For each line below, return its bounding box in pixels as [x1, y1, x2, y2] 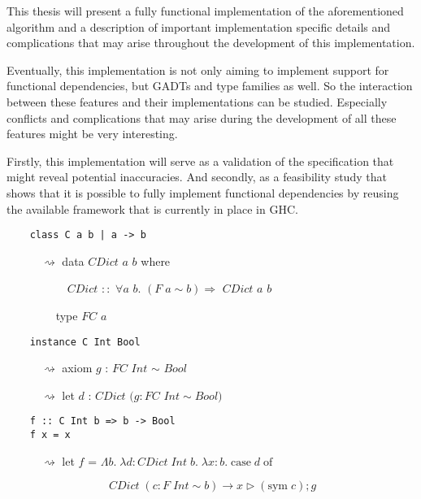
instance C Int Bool [29, 336, 141, 348]
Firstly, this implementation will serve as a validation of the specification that [7, 152, 394, 169]
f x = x [29, 429, 71, 441]
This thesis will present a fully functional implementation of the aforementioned [7, 2, 404, 19]
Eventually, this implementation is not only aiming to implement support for [7, 61, 389, 78]
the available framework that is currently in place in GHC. [7, 200, 298, 217]
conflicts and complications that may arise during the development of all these [7, 109, 397, 126]
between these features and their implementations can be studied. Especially [7, 93, 388, 110]
